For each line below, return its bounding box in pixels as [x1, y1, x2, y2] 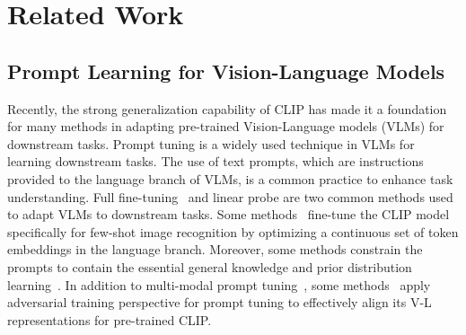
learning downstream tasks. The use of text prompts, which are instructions [7, 152, 424, 171]
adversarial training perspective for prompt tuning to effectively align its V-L [7, 293, 432, 312]
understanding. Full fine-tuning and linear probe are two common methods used [7, 187, 453, 206]
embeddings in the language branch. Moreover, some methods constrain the [7, 240, 423, 259]
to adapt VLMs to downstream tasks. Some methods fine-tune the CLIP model [7, 205, 450, 224]
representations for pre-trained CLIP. [7, 310, 212, 329]
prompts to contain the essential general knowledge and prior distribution [7, 257, 412, 276]
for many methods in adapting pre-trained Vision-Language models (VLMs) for [7, 117, 444, 136]
